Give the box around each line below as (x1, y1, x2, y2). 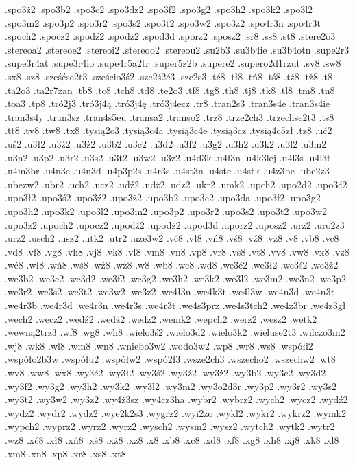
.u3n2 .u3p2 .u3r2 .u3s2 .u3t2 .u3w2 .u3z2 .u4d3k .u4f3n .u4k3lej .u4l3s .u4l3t (5, 150, 331, 164)
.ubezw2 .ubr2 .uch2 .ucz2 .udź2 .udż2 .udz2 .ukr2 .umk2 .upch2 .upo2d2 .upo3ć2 (5, 177, 347, 191)
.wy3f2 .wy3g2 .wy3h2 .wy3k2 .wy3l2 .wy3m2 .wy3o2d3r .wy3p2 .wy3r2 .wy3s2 (5, 378, 336, 393)
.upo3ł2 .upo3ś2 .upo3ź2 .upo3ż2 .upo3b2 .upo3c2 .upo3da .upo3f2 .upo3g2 (5, 190, 321, 205)
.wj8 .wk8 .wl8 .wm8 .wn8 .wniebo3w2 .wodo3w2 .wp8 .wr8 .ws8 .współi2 (5, 338, 313, 352)
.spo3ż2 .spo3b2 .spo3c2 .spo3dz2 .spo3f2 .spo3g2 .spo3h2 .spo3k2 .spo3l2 (5, 2, 313, 16)
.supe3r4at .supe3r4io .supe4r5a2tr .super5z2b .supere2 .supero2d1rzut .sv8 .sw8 (5, 56, 341, 70)
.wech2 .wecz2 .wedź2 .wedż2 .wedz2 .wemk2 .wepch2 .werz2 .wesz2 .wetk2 (5, 311, 317, 326)
